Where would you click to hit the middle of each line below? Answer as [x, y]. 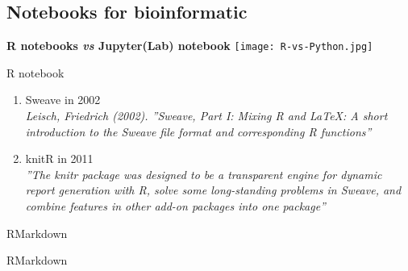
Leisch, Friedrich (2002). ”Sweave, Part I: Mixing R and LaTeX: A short [206, 116]
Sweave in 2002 [63, 100]
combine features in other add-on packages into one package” [175, 206]
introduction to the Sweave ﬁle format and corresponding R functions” [198, 131]
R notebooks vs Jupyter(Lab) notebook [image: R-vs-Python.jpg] [190, 46]
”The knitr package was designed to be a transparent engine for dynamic [204, 174]
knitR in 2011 [59, 158]
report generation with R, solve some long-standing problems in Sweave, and [213, 190]
